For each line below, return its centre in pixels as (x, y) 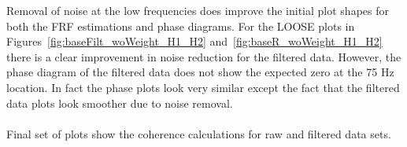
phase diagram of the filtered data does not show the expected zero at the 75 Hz (200, 72)
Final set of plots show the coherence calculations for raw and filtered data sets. (199, 133)
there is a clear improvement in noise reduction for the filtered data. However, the (204, 56)
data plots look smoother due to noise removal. (120, 103)
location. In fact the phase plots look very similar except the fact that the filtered (203, 87)
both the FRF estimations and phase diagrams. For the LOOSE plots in (181, 26)
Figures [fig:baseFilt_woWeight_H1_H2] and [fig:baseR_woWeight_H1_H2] (194, 41)
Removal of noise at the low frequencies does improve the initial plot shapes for (198, 10)
